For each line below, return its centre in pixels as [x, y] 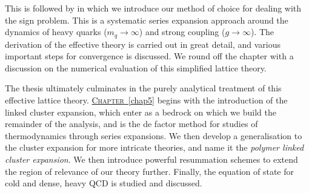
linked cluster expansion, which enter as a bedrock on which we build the [141, 112]
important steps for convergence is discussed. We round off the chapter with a [149, 56]
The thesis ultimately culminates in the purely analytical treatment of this [143, 88]
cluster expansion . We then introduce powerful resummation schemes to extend [151, 159]
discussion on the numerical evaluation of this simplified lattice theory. [136, 67]
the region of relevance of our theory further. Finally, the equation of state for [149, 171]
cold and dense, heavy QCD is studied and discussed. [104, 183]
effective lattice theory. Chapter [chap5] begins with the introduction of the [146, 100]
